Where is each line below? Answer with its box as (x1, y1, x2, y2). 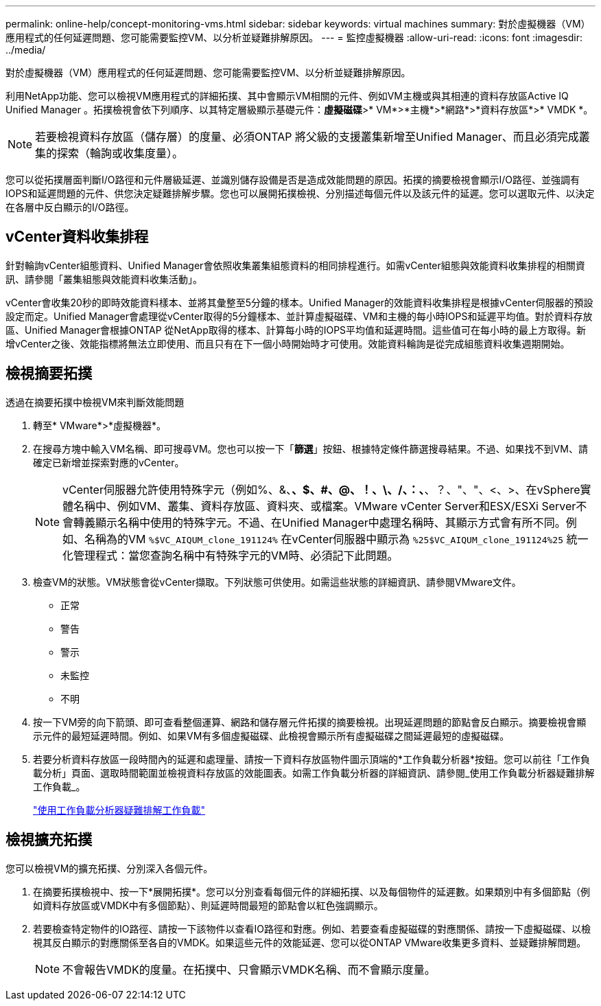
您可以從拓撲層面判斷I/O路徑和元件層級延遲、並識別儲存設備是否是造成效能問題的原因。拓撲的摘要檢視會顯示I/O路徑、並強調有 (5, 174, 580, 185)
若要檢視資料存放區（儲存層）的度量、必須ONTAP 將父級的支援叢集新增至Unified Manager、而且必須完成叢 (35, 130, 590, 144)
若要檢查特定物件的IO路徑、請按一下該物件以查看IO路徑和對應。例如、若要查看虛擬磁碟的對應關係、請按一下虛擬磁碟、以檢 (33, 922, 591, 935)
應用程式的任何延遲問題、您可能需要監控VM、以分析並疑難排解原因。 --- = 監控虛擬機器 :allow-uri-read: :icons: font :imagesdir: (5, 32, 582, 43)
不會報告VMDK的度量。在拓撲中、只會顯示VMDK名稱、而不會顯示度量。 (62, 962, 436, 976)
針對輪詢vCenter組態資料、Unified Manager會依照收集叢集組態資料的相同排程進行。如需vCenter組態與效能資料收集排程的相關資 (5, 259, 585, 271)
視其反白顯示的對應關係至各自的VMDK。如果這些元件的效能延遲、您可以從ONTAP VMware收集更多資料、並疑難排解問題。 (33, 936, 587, 948)
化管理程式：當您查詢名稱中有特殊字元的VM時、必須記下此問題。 (62, 548, 399, 562)
